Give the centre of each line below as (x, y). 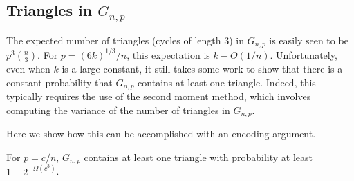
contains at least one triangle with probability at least (198, 156)
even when (28, 68)
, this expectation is (168, 54)
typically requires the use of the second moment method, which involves (159, 96)
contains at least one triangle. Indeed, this (227, 82)
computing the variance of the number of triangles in (118, 109)
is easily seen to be (309, 40)
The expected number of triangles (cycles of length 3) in (125, 40)
